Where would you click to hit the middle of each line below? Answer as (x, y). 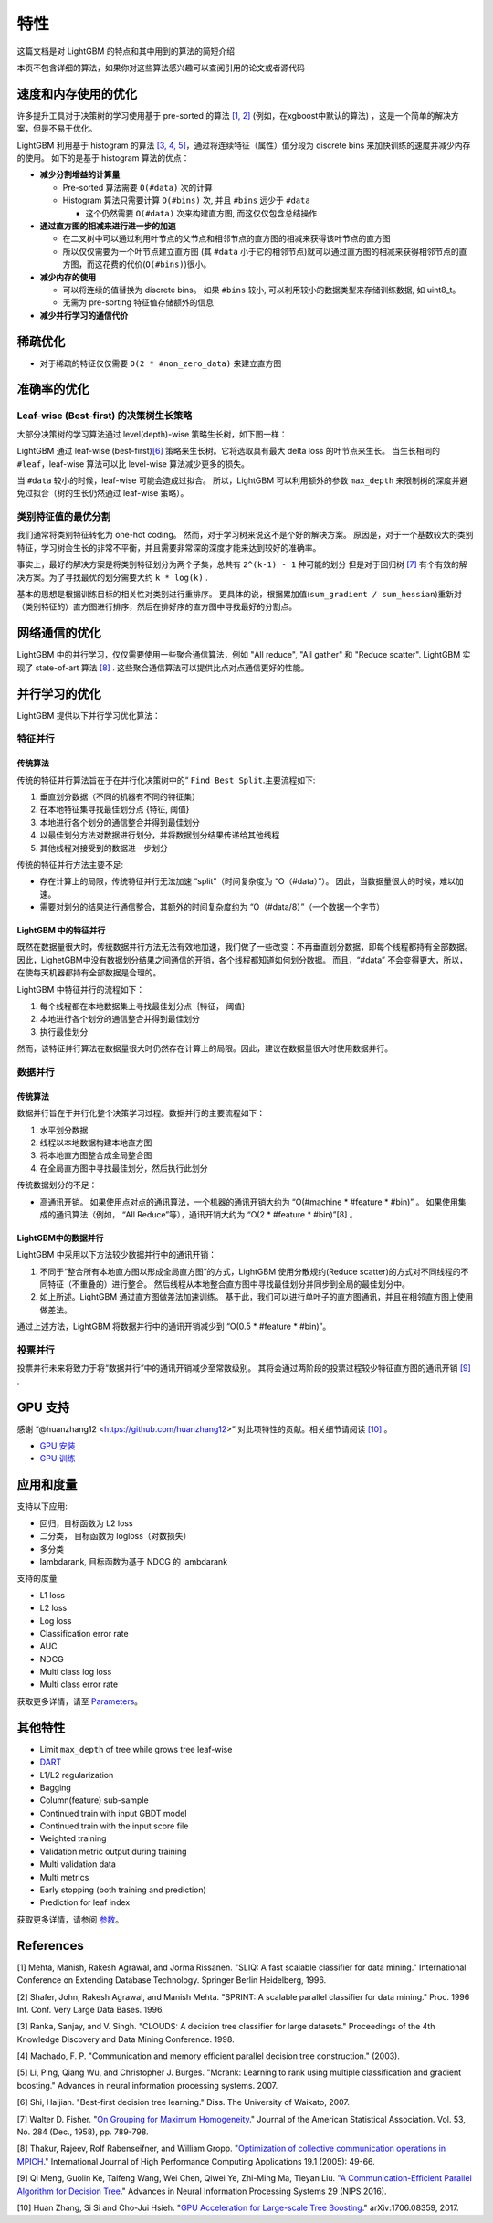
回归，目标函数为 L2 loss (86, 1523)
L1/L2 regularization (77, 1775)
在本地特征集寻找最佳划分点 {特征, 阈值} (115, 809)
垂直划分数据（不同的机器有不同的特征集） (120, 796)
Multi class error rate (79, 1684)
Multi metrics (64, 1877)
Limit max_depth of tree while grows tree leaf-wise (136, 1749)
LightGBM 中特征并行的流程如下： (81, 989)
